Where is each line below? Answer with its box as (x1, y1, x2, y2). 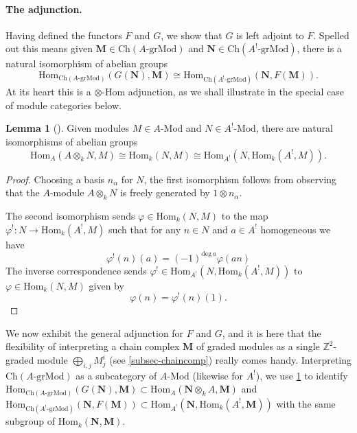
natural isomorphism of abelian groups (5, 56, 168, 71)
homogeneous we (260, 222, 331, 236)
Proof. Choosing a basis (5, 172, 105, 186)
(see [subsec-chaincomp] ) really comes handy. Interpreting (109, 353, 352, 367)
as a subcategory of (76, 368, 157, 382)
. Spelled (313, 27, 349, 42)
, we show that (161, 27, 222, 42)
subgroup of (5, 414, 56, 428)
